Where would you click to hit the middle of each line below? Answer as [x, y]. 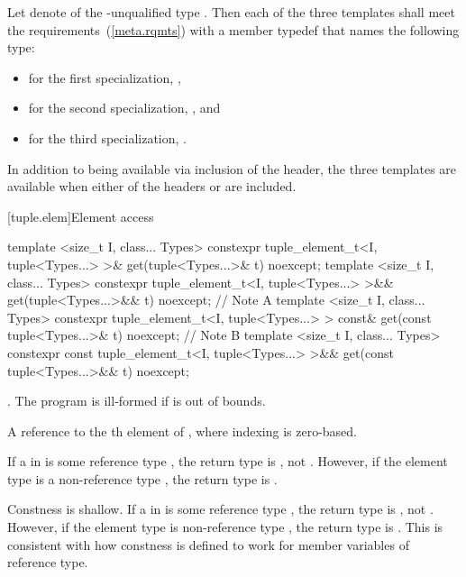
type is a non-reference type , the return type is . [142, 478]
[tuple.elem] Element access [81, 216]
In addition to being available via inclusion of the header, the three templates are [232, 168]
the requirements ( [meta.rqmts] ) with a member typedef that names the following [233, 29]
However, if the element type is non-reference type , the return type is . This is [225, 527]
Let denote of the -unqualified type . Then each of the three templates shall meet [231, 12]
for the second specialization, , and [124, 108]
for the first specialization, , [105, 77]
